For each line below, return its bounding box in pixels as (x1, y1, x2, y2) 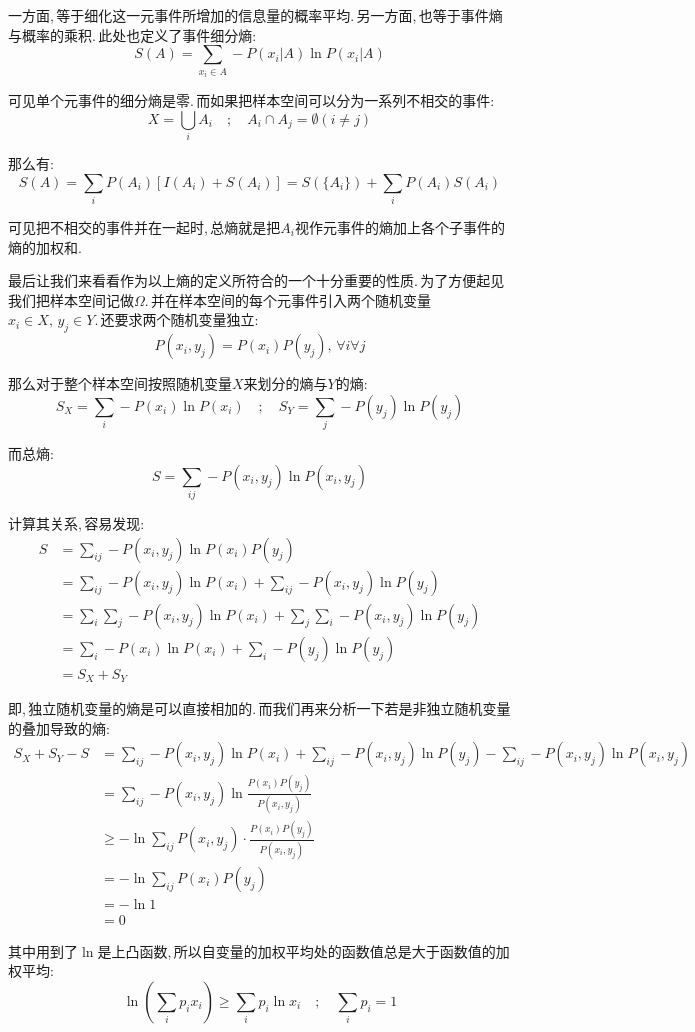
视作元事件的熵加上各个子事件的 (294, 217, 505, 237)
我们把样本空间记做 (8, 289, 134, 310)
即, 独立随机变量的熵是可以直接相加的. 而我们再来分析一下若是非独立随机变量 (8, 698, 511, 719)
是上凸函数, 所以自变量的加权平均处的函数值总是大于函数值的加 (97, 940, 510, 961)
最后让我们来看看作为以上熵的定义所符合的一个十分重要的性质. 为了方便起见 (8, 270, 505, 291)
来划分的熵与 (243, 373, 328, 394)
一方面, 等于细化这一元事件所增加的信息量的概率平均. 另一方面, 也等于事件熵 (8, 5, 503, 25)
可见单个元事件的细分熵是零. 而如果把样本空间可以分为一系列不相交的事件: (8, 90, 495, 111)
